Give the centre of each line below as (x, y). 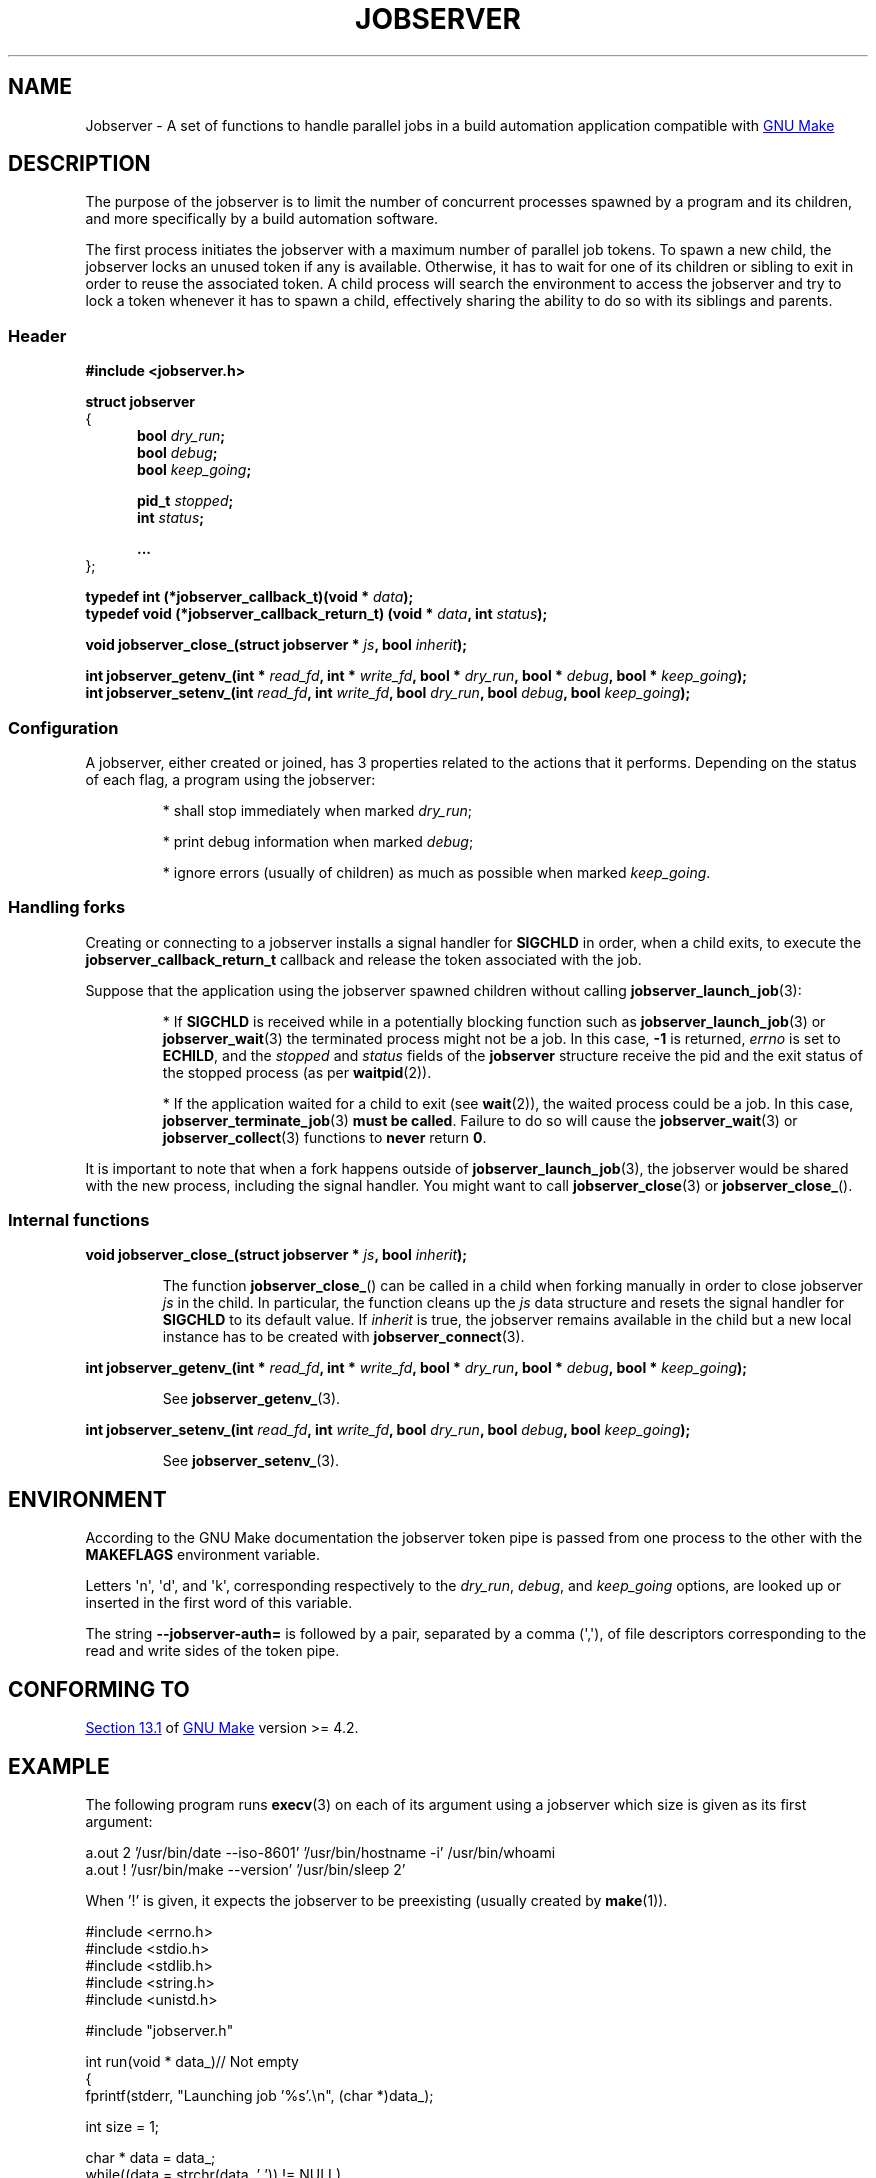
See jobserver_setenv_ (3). (251, 1461)
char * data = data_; (150, 2157)
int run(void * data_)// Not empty (192, 2061)
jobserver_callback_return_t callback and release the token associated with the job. (363, 959)
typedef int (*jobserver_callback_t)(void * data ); (249, 597)
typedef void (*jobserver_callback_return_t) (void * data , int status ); (316, 614)
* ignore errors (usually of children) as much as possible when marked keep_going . (436, 872)
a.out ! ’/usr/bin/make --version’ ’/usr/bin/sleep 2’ (245, 1869)
